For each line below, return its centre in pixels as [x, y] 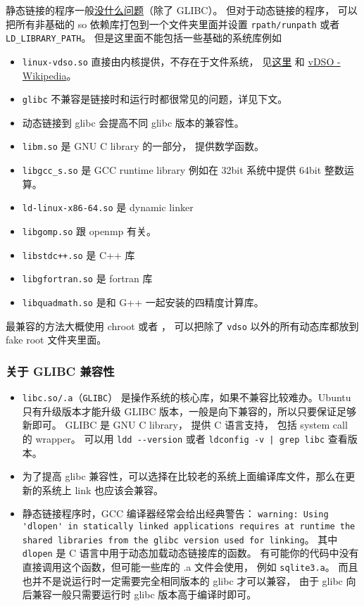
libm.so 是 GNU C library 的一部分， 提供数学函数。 [143, 146]
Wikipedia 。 [49, 75]
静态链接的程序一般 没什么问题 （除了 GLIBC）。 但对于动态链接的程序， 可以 [182, 10]
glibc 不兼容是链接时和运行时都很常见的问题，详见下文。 [155, 99]
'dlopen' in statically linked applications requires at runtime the [189, 526]
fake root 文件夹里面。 [56, 340]
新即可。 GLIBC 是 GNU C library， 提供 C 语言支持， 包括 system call [185, 425]
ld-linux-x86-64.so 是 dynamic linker [108, 207]
